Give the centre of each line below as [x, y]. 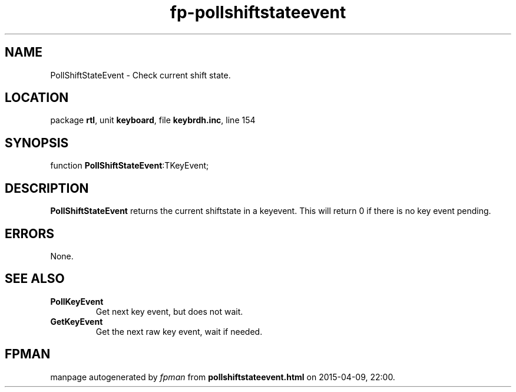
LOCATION [37, 98]
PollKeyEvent [77, 301]
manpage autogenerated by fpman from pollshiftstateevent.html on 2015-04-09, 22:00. [223, 377]
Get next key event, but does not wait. [169, 311]
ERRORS [30, 233]
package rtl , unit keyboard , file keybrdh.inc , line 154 [153, 120]
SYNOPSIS [37, 143]
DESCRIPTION [47, 188]
